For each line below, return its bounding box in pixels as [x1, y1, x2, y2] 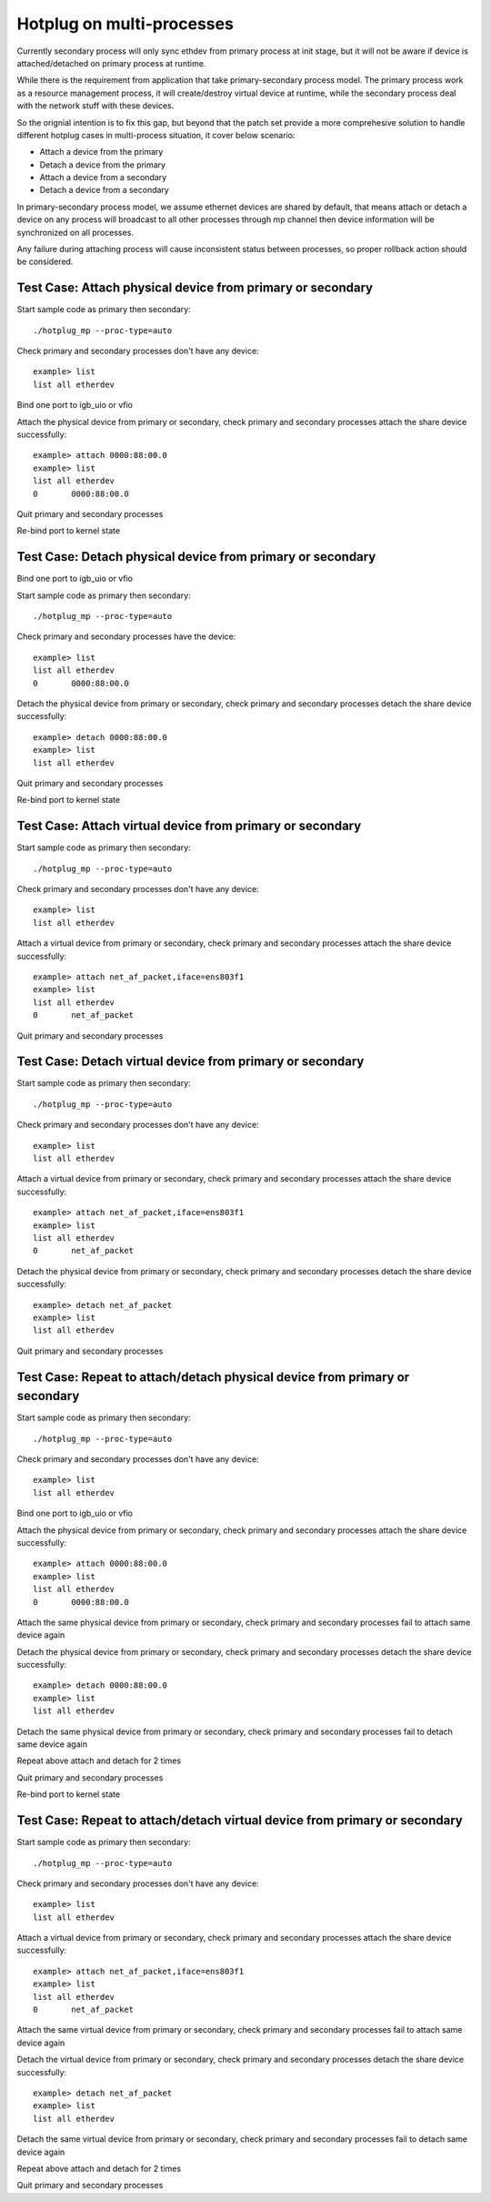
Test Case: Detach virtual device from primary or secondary [16, 1054, 365, 1070]
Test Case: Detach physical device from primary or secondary [16, 549, 376, 564]
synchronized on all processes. [16, 227, 134, 238]
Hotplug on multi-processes [16, 14, 234, 34]
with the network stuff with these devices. [16, 100, 175, 111]
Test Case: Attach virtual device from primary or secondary [16, 818, 362, 834]
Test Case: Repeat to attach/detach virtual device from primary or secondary [16, 1812, 463, 1829]
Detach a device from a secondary [39, 185, 170, 196]
